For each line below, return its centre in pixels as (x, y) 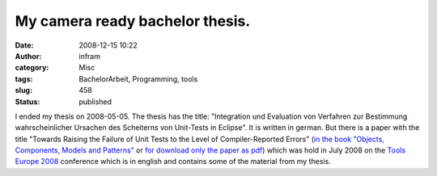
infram (90, 56)
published (95, 102)
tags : (24, 79)
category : (32, 68)
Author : (28, 56)
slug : (23, 90)
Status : (28, 102)
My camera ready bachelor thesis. (133, 21)
